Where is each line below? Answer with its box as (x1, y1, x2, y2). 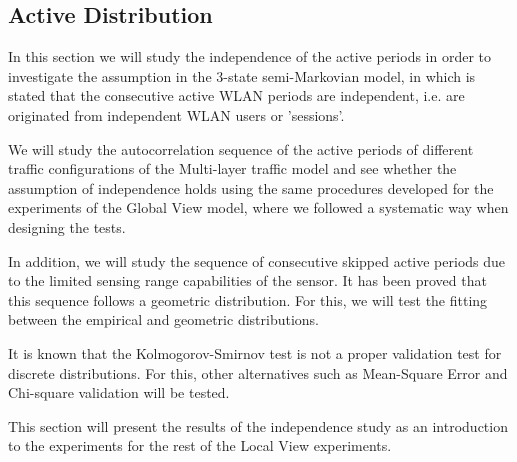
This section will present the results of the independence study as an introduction (8, 415, 508, 436)
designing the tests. (8, 216, 126, 237)
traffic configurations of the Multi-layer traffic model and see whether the (8, 158, 457, 179)
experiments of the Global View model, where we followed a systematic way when (8, 197, 509, 218)
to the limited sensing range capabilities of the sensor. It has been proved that (8, 270, 487, 291)
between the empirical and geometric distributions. (8, 309, 319, 330)
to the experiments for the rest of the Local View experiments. (8, 435, 392, 456)
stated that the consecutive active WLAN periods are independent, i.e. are (8, 85, 465, 106)
